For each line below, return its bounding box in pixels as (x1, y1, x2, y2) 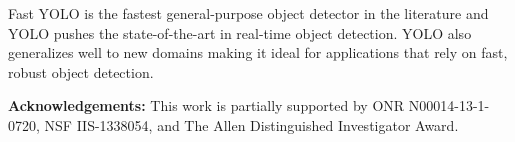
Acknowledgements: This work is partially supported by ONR (8, 95, 405, 116)
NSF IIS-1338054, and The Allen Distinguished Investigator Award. (44, 114, 459, 135)
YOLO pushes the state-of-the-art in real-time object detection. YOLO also (8, 22, 472, 43)
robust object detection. (8, 61, 154, 82)
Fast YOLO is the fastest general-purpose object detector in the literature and (8, 3, 489, 23)
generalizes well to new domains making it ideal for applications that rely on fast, (8, 42, 508, 63)
